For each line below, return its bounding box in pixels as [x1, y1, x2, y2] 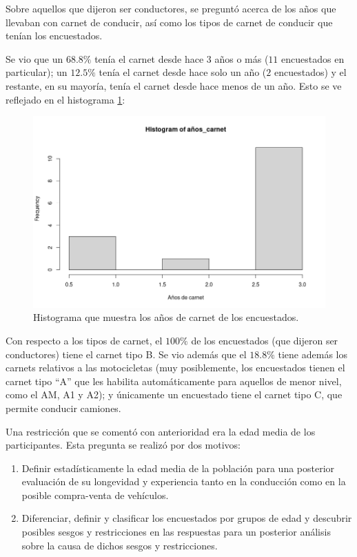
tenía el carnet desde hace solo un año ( [99, 65, 267, 79]
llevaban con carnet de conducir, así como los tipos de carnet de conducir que [6, 14, 333, 29]
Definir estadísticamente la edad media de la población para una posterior [21, 460, 335, 475]
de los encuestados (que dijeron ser [191, 333, 338, 347]
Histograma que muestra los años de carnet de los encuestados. [33, 310, 299, 324]
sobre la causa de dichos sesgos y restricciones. [21, 538, 218, 552]
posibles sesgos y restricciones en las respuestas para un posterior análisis [21, 525, 331, 539]
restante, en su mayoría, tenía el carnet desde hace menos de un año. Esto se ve [6, 78, 342, 92]
